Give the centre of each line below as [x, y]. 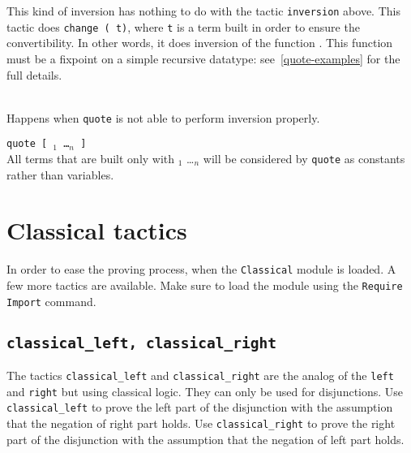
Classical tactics [97, 230]
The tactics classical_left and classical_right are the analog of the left [200, 375]
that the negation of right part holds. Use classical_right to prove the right [201, 423]
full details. [34, 74]
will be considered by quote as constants [304, 158]
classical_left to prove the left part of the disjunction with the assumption [200, 407]
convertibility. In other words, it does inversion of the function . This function [200, 43]
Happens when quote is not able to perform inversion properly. [163, 117]
